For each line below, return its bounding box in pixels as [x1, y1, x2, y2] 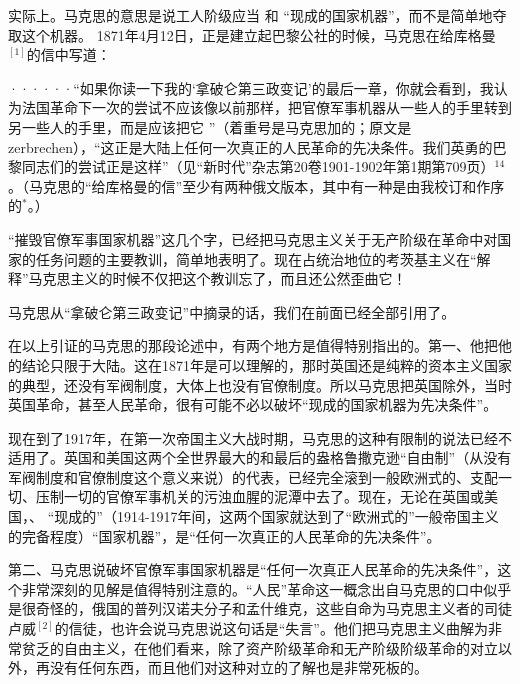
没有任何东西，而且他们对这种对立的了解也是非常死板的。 [49, 657, 428, 678]
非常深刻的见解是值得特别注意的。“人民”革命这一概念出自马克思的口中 [21, 578, 484, 599]
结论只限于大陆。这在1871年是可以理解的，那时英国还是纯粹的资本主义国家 [21, 354, 512, 375]
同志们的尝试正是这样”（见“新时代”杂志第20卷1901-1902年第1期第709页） [21, 156, 495, 177]
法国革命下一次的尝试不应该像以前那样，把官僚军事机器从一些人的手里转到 [21, 97, 512, 118]
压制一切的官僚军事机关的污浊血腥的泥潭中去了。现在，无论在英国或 [35, 486, 484, 507]
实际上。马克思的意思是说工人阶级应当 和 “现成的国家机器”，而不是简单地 [8, 5, 493, 25]
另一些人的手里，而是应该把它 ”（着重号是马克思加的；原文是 [8, 116, 412, 137]
